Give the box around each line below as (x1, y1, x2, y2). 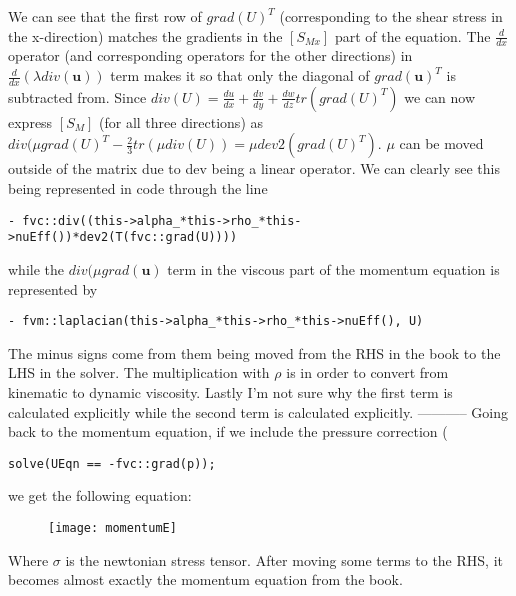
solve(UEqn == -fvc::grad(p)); (8, 456, 216, 471)
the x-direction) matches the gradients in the (8, 25, 283, 46)
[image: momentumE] (48, 521, 177, 535)
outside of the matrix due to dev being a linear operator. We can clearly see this (8, 158, 500, 179)
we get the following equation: (8, 485, 192, 506)
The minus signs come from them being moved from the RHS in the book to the (8, 342, 501, 363)
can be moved (399, 133, 484, 154)
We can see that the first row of (8, 6, 202, 26)
